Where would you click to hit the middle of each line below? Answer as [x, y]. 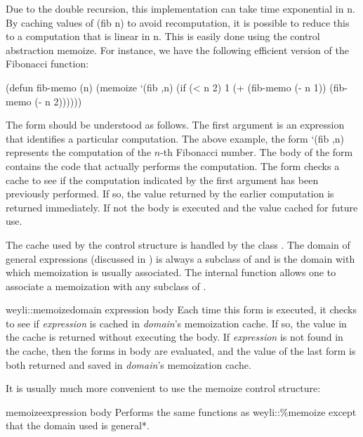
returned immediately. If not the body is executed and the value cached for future [182, 207]
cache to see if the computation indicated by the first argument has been [162, 180]
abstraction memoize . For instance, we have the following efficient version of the [177, 50]
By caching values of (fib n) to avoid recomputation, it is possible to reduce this [178, 22]
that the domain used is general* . [78, 425]
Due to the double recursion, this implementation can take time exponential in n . [180, 8]
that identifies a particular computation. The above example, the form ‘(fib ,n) [175, 138]
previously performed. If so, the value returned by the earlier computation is [170, 194]
